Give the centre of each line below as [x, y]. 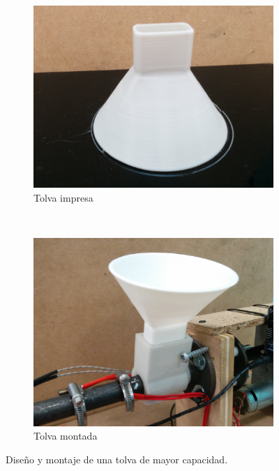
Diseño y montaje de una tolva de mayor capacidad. [117, 459]
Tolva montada [66, 436]
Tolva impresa [63, 197]
